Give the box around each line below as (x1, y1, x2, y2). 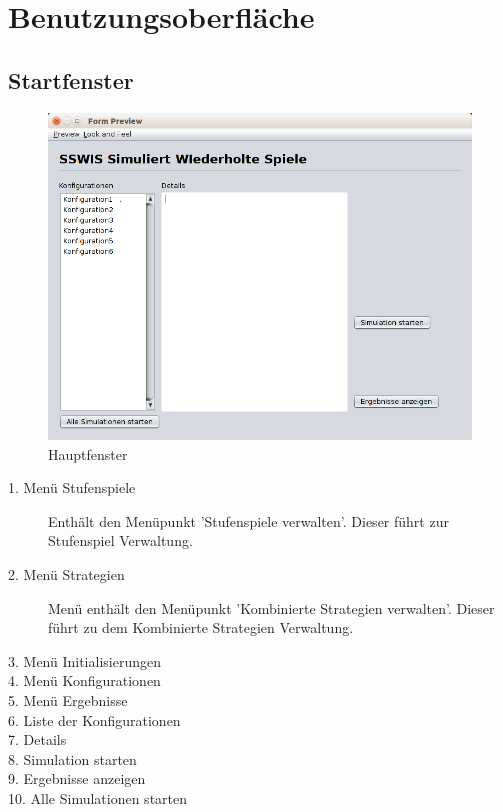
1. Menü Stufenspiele (8, 477, 136, 498)
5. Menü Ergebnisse (8, 689, 128, 710)
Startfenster (8, 64, 134, 95)
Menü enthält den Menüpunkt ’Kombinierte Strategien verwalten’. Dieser (48, 597, 495, 618)
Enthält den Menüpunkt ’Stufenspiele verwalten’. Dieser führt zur (48, 510, 449, 531)
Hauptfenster (48, 443, 128, 464)
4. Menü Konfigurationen (8, 670, 161, 691)
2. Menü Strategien (8, 564, 125, 584)
